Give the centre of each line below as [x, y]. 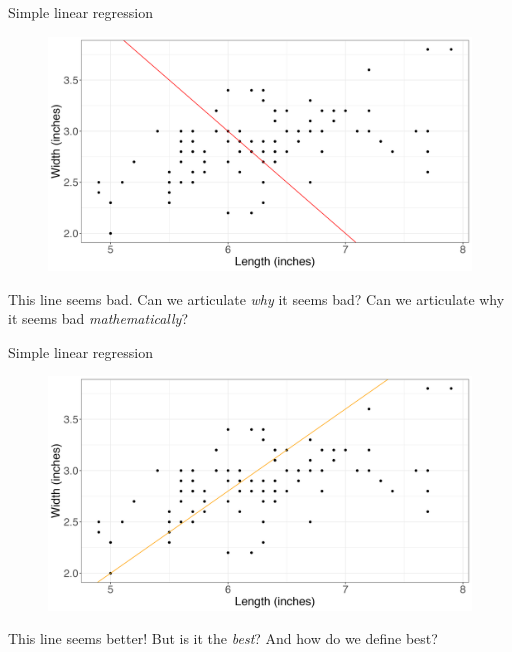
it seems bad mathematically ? [98, 318]
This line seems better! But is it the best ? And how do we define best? [223, 638]
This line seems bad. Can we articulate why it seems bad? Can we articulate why [256, 298]
